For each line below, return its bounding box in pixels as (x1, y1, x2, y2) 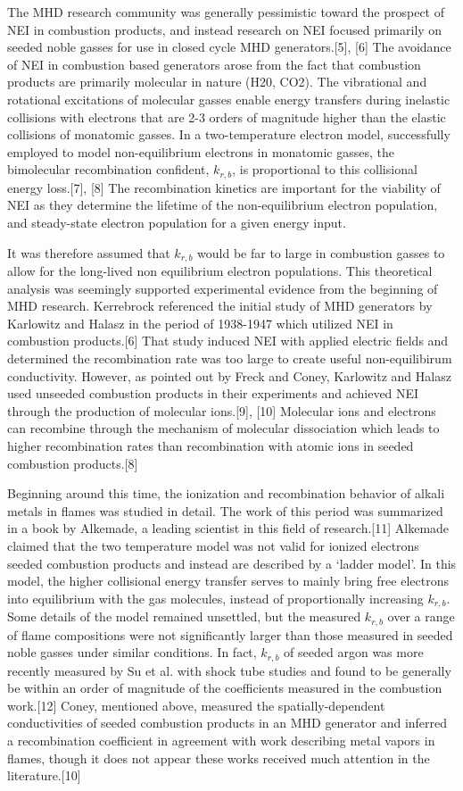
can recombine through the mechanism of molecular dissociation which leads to (7, 419, 440, 437)
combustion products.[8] (7, 454, 138, 472)
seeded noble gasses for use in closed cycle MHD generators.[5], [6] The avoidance (7, 37, 451, 56)
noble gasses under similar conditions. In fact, (7, 643, 257, 662)
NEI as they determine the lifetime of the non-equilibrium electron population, (7, 196, 438, 214)
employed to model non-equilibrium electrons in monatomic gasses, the (7, 142, 394, 161)
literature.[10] (7, 766, 81, 785)
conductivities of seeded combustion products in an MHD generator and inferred (7, 713, 448, 732)
